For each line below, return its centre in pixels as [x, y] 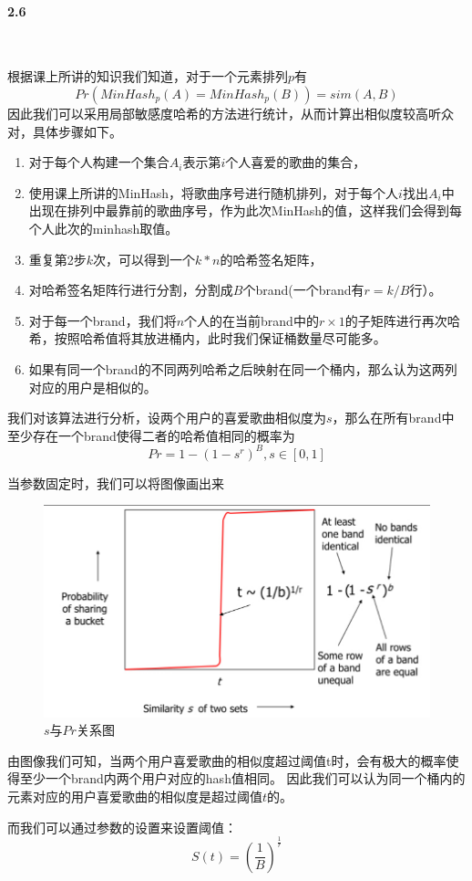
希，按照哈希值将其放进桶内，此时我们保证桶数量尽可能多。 [207, 338]
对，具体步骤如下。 [65, 131]
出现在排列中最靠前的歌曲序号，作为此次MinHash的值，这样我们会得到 [239, 210]
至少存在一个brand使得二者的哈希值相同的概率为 [151, 435]
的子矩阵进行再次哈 [402, 320]
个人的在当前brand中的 [251, 320]
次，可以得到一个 [144, 259]
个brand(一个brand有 [303, 290]
